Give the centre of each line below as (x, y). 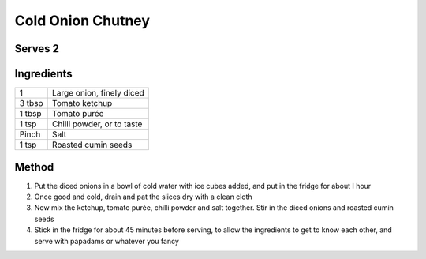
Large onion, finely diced (98, 93)
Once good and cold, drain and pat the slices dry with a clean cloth (143, 197)
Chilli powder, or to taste (97, 124)
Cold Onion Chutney (82, 21)
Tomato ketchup (82, 103)
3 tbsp (31, 103)
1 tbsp (31, 114)
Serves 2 (37, 49)
